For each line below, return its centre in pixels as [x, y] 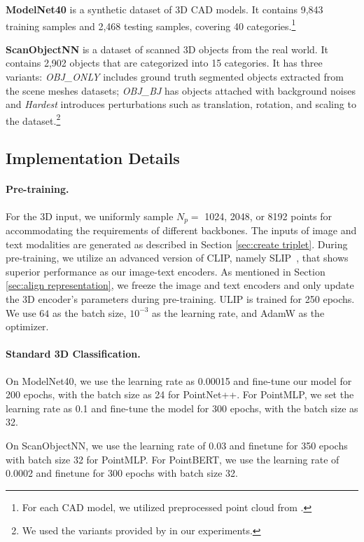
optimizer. [27, 326]
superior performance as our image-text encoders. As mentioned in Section [166, 271]
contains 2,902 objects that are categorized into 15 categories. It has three [164, 63]
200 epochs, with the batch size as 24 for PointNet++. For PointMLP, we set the [180, 394]
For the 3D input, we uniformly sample [90, 216]
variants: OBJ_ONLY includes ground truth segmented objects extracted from [175, 77]
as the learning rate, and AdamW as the [238, 312]
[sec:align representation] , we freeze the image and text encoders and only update [180, 285]
